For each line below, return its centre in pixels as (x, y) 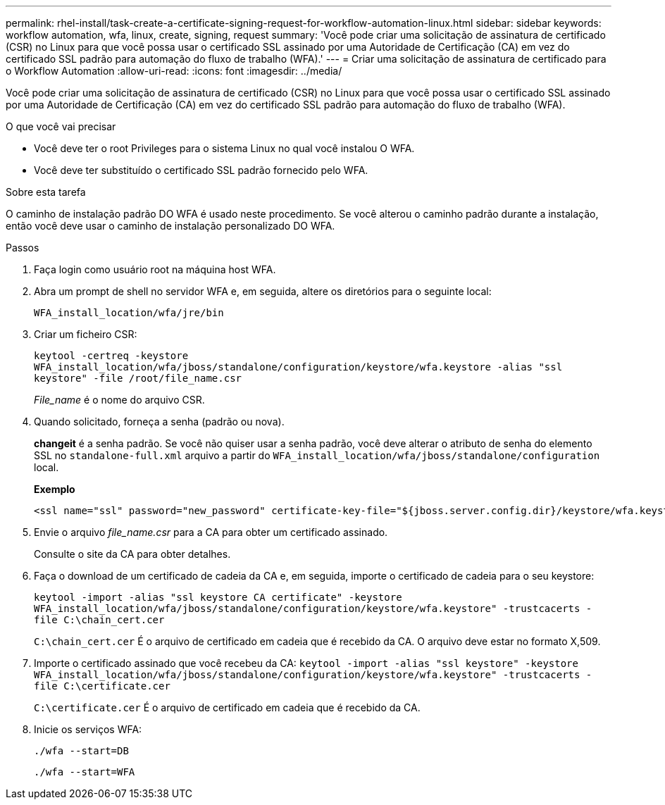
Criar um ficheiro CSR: (86, 334)
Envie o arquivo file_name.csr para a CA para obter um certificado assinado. (211, 532)
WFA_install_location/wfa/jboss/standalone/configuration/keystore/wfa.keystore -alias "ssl (298, 367)
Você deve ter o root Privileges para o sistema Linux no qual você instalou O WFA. (224, 148)
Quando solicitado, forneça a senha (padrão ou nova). (159, 422)
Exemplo (55, 489)
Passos (23, 248)
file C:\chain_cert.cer (99, 620)
